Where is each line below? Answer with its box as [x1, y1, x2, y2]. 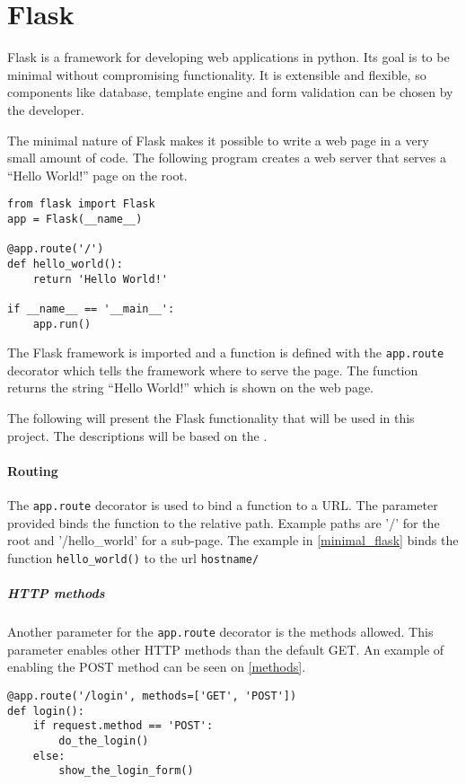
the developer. [7, 100, 84, 119]
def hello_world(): [7, 257, 123, 270]
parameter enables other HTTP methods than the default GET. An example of [7, 639, 444, 658]
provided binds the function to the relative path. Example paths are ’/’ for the [7, 513, 440, 532]
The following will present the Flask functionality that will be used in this [7, 409, 415, 427]
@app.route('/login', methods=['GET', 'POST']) [7, 689, 297, 702]
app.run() [32, 317, 92, 330]
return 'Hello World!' [32, 272, 168, 286]
